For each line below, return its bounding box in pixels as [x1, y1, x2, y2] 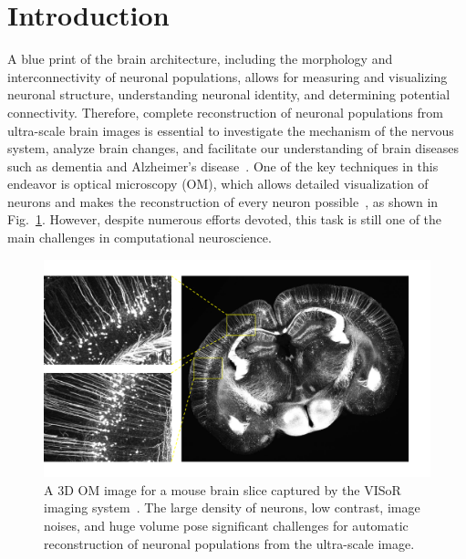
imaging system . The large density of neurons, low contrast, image [44, 498, 420, 517]
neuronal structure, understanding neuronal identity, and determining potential [7, 85, 450, 104]
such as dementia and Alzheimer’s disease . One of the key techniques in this [7, 156, 439, 175]
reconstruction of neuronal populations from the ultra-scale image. [44, 533, 415, 553]
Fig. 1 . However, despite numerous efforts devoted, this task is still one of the [7, 210, 442, 229]
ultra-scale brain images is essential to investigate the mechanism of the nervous [7, 120, 454, 140]
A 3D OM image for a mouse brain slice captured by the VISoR [44, 480, 401, 499]
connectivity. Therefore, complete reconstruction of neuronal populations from [7, 102, 443, 121]
